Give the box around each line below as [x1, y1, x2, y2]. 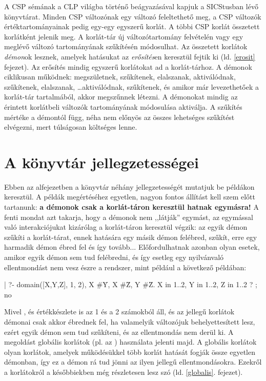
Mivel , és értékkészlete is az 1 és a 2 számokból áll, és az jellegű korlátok [4, 306, 235, 317]
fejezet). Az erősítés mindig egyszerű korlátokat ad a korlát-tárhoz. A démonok [4, 61, 252, 72]
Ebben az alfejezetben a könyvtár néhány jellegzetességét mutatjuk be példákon [4, 181, 255, 192]
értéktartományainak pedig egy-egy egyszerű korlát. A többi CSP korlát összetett [4, 21, 260, 32]
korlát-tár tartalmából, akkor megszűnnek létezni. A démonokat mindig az [4, 91, 238, 102]
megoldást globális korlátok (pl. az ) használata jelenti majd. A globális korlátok [4, 336, 257, 347]
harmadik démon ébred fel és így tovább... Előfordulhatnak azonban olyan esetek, [4, 242, 260, 252]
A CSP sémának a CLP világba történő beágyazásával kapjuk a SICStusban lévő [4, 1, 258, 11]
